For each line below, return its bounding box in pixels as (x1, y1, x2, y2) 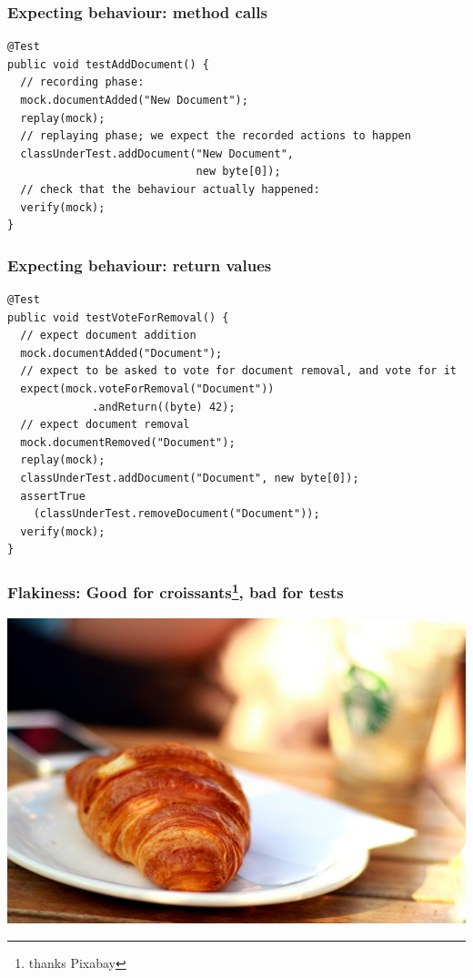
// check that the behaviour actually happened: (20, 182, 320, 196)
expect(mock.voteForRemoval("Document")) (20, 382, 275, 395)
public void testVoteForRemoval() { (7, 311, 229, 324)
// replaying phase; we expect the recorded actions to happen (20, 129, 411, 143)
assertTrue (20, 489, 86, 503)
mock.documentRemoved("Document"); (20, 435, 236, 449)
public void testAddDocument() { (7, 57, 209, 71)
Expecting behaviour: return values (7, 253, 272, 276)
